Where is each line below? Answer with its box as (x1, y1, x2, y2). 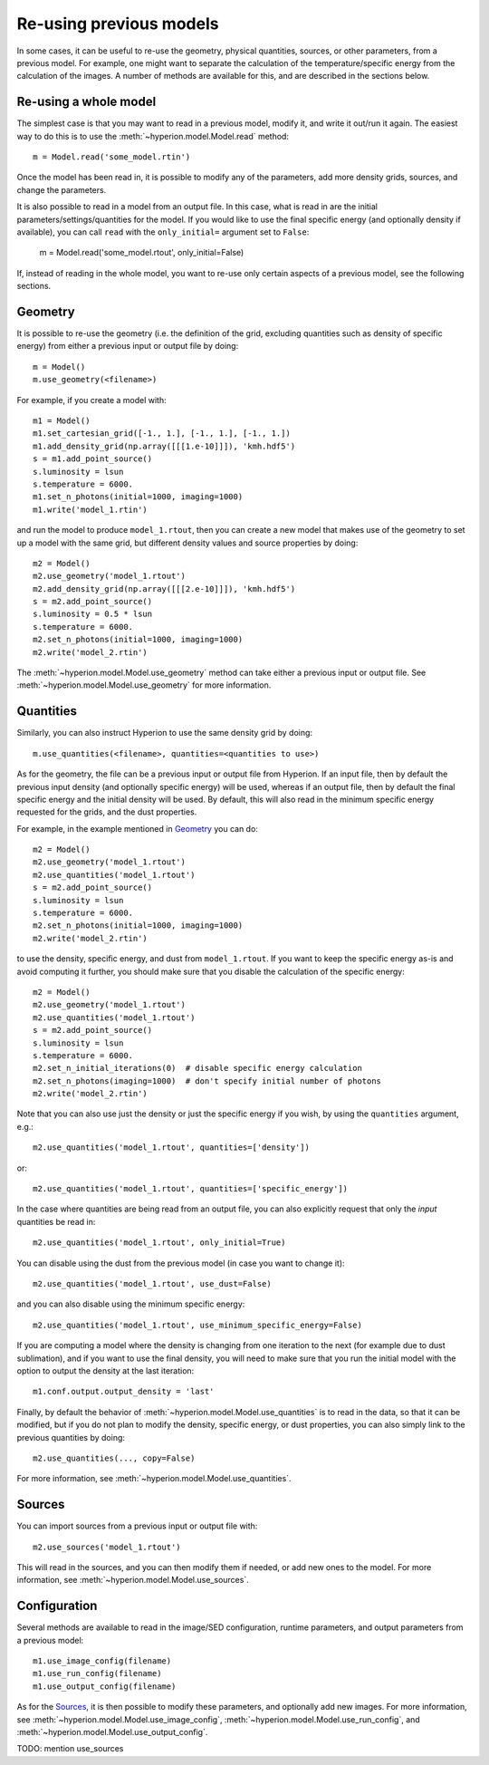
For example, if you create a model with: (16, 394, 167, 405)
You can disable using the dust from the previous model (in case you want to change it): (16, 1258, 345, 1268)
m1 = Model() (33, 416, 91, 426)
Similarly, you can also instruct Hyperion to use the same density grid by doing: (16, 728, 312, 738)
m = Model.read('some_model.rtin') (33, 152, 191, 162)
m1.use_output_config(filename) (33, 1681, 177, 1692)
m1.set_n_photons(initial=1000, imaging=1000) (33, 492, 244, 502)
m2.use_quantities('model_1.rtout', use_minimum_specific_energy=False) (33, 1319, 362, 1330)
